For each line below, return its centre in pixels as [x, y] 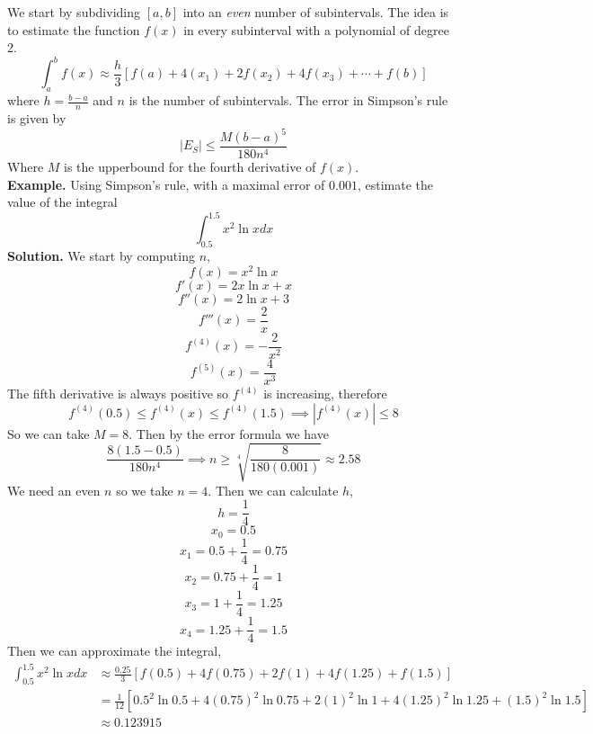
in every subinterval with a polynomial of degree [316, 29]
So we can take [49, 433]
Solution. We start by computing [101, 256]
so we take [145, 490]
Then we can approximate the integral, [115, 651]
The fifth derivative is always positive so [118, 393]
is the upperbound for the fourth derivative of [190, 167]
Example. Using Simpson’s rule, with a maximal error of [166, 184]
